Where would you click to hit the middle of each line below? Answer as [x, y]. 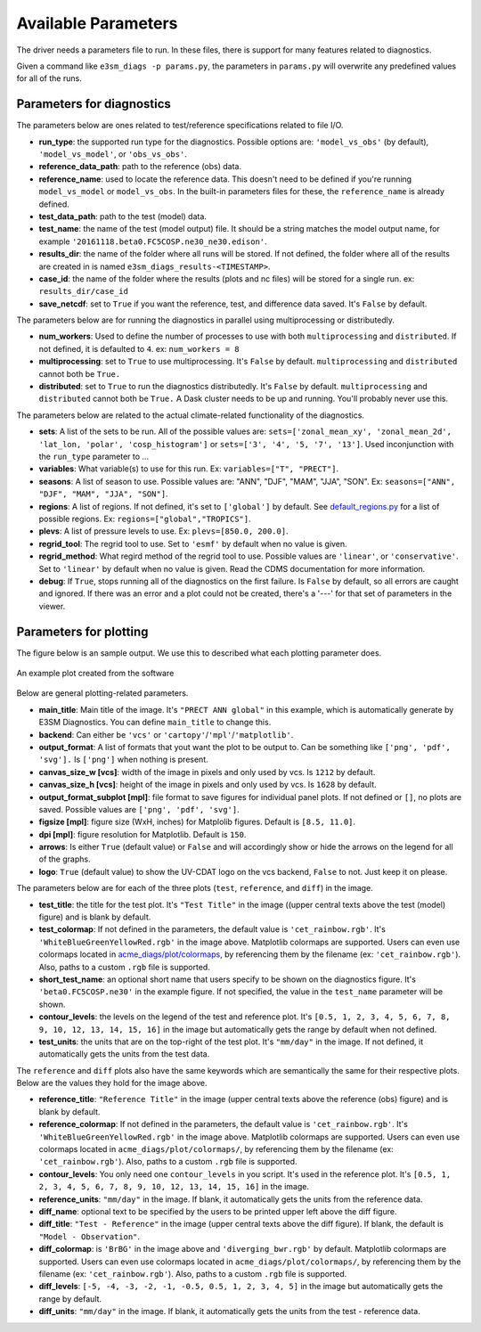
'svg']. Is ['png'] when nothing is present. [123, 760]
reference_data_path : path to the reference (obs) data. [140, 167]
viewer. [52, 606]
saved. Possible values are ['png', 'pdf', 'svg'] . [139, 809]
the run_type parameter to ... [94, 456]
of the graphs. [65, 859]
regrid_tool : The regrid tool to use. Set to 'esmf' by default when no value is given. [193, 543]
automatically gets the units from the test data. [124, 1054]
